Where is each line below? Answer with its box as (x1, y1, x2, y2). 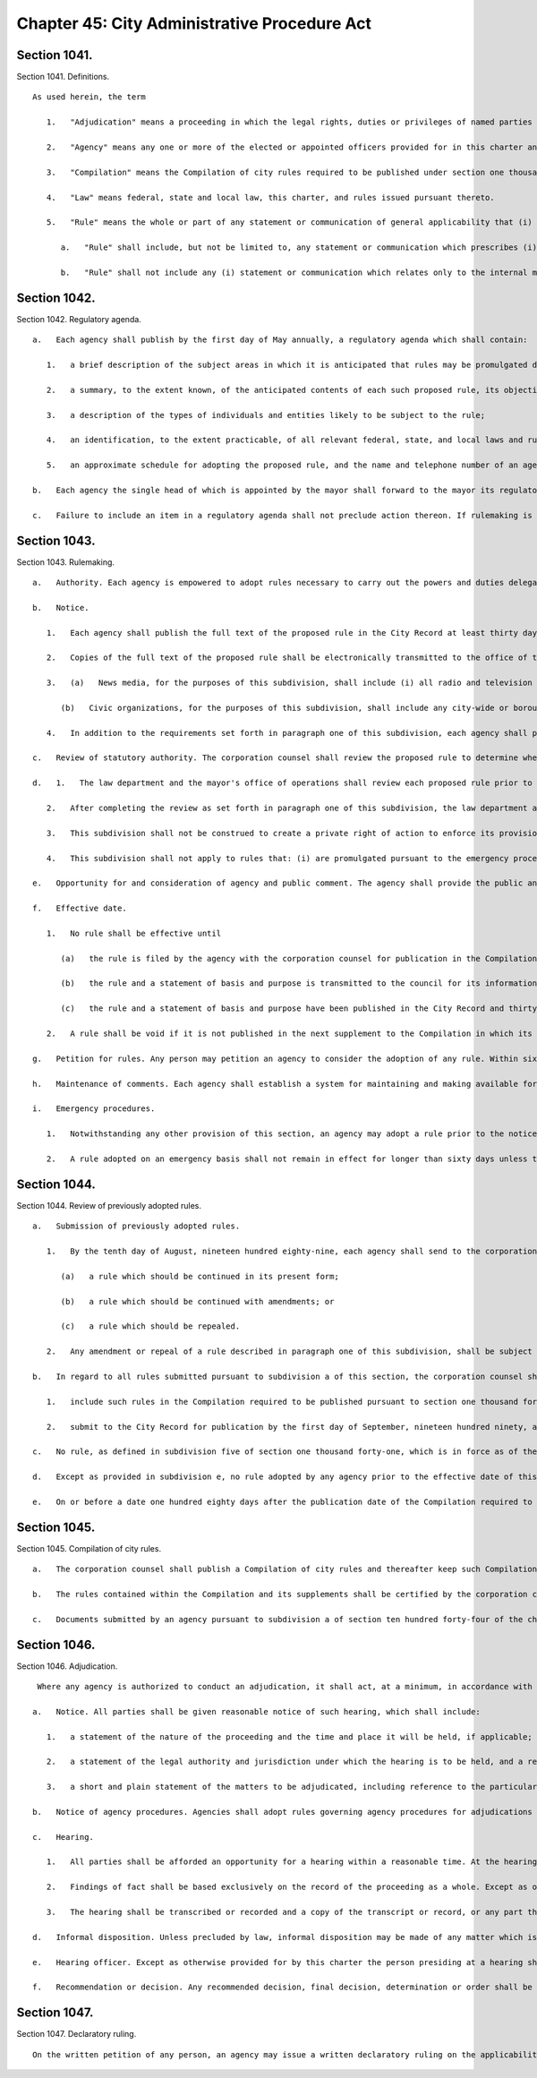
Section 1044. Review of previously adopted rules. (16, 1200, 201, 1210)
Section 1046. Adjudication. (16, 1661, 118, 1672)
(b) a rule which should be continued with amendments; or (60, 1296, 335, 1306)
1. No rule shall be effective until (46, 928, 222, 938)
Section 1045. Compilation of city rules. (16, 1543, 161, 1553)
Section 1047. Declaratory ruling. (16, 2029, 137, 2040)
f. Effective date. (32, 903, 127, 913)
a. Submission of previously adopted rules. (32, 1221, 241, 1231)
